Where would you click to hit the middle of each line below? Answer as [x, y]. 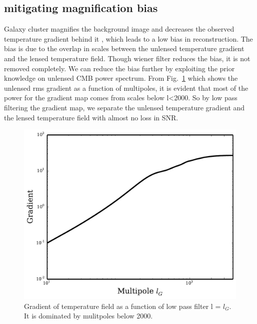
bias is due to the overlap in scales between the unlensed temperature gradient [124, 48]
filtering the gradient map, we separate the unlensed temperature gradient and [124, 107]
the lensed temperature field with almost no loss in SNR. [91, 117]
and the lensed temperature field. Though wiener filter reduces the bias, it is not [127, 58]
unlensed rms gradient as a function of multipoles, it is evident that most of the [126, 88]
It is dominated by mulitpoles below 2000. [88, 316]
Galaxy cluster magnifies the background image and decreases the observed [119, 29]
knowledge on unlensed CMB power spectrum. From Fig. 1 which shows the [121, 78]
